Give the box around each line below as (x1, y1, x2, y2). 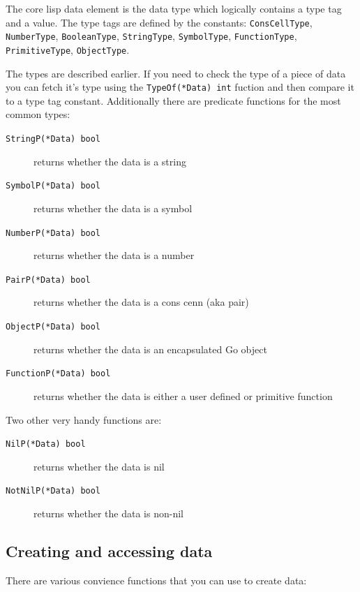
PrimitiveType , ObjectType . (6, 42, 130, 57)
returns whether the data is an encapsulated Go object (33, 341, 267, 356)
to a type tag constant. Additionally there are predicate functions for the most (6, 93, 341, 108)
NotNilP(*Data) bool (6, 486, 101, 496)
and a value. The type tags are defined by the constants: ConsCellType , (6, 15, 313, 29)
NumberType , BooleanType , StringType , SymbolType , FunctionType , (6, 29, 297, 43)
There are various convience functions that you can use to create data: (6, 572, 307, 587)
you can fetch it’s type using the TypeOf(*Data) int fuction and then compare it (6, 80, 354, 94)
